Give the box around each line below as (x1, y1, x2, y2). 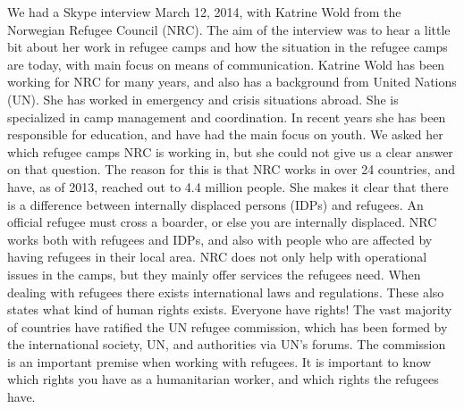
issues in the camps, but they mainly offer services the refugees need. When (7, 264, 421, 283)
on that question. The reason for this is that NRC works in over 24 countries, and (7, 160, 455, 179)
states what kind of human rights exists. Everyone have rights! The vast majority (7, 300, 452, 319)
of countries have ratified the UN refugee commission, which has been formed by (7, 317, 448, 336)
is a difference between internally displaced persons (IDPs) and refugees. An (7, 195, 424, 213)
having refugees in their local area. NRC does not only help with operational (7, 247, 427, 266)
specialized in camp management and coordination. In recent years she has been (7, 107, 446, 126)
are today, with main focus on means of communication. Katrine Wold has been (7, 54, 445, 73)
